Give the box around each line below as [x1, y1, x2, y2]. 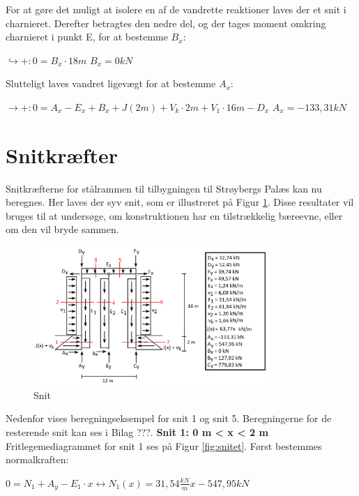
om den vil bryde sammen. [6, 222, 119, 236]
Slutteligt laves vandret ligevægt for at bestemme [6, 76, 216, 91]
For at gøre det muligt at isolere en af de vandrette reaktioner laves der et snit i [6, 2, 346, 16]
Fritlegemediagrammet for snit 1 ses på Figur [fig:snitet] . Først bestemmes [6, 438, 322, 453]
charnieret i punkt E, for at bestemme [6, 29, 168, 44]
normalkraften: [6, 452, 69, 467]
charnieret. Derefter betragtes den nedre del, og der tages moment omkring [6, 15, 326, 30]
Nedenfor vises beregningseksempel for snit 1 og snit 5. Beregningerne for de [6, 411, 332, 426]
